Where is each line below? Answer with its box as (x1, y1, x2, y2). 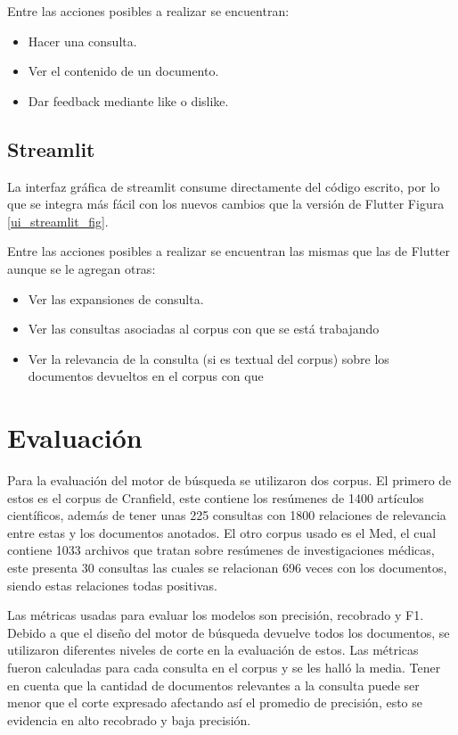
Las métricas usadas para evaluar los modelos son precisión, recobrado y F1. (7, 606, 424, 624)
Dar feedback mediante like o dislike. (28, 91, 229, 110)
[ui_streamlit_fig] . (7, 211, 109, 230)
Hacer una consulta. (28, 31, 137, 50)
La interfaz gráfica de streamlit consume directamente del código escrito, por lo (7, 177, 440, 195)
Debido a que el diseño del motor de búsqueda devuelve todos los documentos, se (7, 623, 450, 641)
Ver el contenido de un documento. (28, 62, 219, 80)
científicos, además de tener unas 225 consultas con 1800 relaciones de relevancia (7, 506, 446, 524)
